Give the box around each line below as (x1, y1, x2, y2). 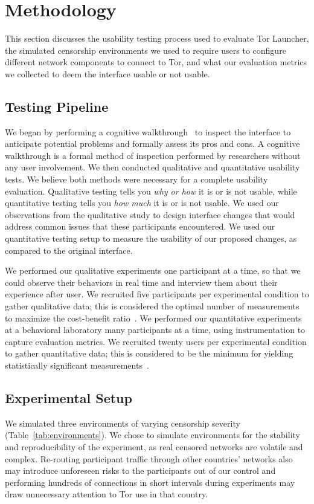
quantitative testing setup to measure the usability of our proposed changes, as (5, 232, 297, 245)
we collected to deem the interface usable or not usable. (5, 67, 210, 80)
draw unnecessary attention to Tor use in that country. (5, 488, 208, 500)
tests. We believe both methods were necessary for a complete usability (5, 173, 268, 186)
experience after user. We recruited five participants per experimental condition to (5, 288, 309, 300)
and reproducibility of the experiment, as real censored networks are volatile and (5, 440, 303, 453)
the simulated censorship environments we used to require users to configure (5, 44, 286, 56)
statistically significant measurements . (5, 358, 149, 371)
